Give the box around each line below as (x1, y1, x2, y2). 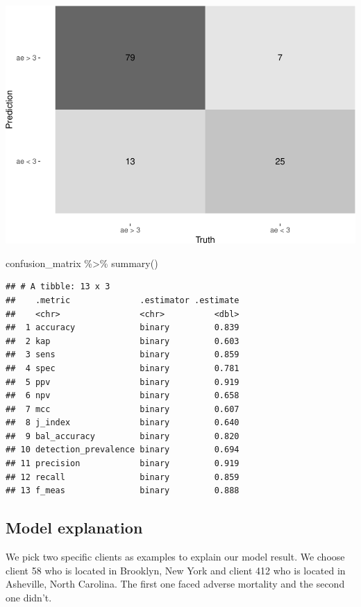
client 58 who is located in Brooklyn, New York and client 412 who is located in (6, 563, 346, 577)
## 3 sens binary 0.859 (6, 350, 240, 360)
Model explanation (6, 517, 143, 538)
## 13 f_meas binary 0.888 (6, 486, 240, 496)
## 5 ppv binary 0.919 (6, 377, 240, 387)
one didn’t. (6, 590, 52, 604)
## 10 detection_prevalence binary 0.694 (6, 445, 240, 455)
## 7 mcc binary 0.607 (6, 404, 240, 414)
